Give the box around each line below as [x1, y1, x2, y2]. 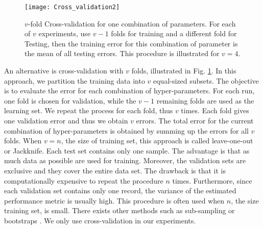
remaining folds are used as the [156, 95, 254, 106]
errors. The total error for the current [136, 115, 254, 125]
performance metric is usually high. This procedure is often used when [4, 195, 225, 206]
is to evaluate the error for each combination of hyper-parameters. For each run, [4, 85, 255, 96]
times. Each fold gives [181, 105, 249, 116]
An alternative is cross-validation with [4, 65, 124, 76]
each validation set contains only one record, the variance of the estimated [4, 185, 236, 196]
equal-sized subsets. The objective [153, 75, 259, 86]
